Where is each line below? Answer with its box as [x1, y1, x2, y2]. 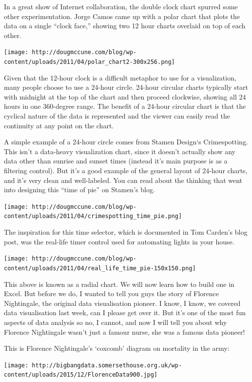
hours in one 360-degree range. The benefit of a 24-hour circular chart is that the [4, 101, 246, 111]
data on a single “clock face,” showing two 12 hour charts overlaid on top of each [4, 20, 246, 31]
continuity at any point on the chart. [4, 120, 114, 130]
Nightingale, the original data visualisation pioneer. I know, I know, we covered [4, 298, 241, 308]
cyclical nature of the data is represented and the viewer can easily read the [4, 111, 230, 121]
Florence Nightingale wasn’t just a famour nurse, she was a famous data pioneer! [4, 326, 245, 337]
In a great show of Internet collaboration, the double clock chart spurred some [4, 1, 238, 11]
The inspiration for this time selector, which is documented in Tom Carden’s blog [4, 227, 248, 237]
